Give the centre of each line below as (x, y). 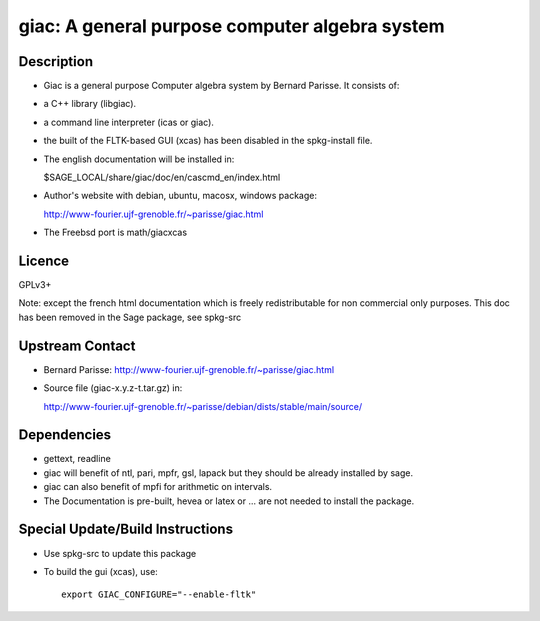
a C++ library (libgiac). (90, 104)
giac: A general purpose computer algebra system (231, 26)
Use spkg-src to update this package (120, 553)
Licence (44, 261)
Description (56, 61)
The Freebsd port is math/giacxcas (115, 232)
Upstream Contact (77, 345)
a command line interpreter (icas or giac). (129, 122)
